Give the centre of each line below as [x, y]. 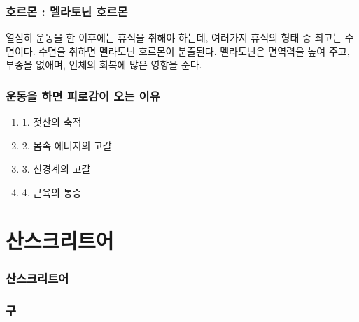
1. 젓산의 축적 [52, 122]
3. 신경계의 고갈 [56, 169]
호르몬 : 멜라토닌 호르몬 [67, 11]
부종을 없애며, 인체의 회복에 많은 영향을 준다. [104, 65]
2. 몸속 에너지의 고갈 [67, 145]
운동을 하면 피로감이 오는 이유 [83, 95]
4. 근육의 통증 [52, 192]
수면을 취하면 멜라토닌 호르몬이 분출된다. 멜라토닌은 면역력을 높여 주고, [194, 51]
